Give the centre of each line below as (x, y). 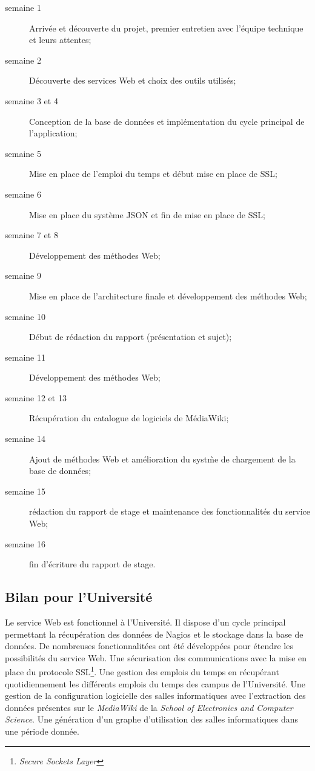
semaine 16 (25, 543)
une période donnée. (42, 731)
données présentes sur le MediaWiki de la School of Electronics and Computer (149, 707)
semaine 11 (25, 357)
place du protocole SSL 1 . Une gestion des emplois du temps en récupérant (142, 671)
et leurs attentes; (60, 40)
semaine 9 (23, 275)
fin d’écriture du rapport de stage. (92, 564)
